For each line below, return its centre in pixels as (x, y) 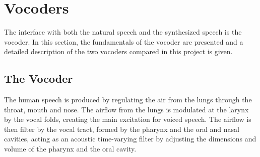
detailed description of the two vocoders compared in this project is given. (118, 51)
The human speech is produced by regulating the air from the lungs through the (128, 100)
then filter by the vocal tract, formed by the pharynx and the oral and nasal (122, 129)
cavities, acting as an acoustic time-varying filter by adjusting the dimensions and (130, 139)
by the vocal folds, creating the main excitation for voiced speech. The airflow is (128, 119)
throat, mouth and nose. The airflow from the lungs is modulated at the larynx (126, 109)
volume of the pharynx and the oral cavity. (70, 149)
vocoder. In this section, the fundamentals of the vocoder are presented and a (124, 41)
